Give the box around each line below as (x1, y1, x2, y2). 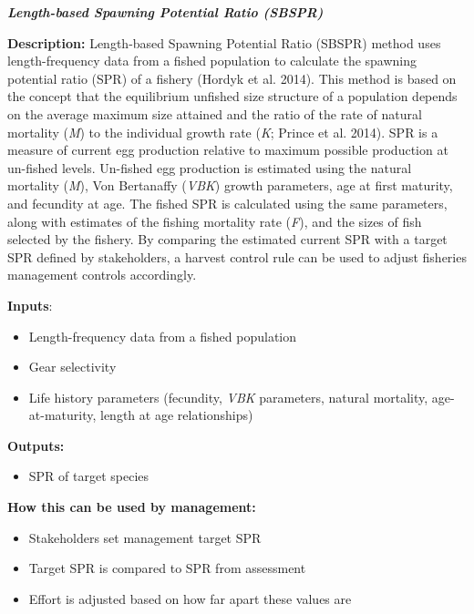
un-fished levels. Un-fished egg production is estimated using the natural (7, 158, 412, 177)
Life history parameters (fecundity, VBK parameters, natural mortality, (28, 387, 428, 406)
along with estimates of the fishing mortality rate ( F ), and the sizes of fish (7, 211, 422, 230)
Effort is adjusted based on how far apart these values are (28, 588, 352, 608)
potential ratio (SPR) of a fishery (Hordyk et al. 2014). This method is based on (7, 68, 457, 87)
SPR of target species (28, 466, 149, 486)
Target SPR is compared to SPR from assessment (28, 558, 306, 578)
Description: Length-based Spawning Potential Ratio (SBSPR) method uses (7, 33, 441, 52)
